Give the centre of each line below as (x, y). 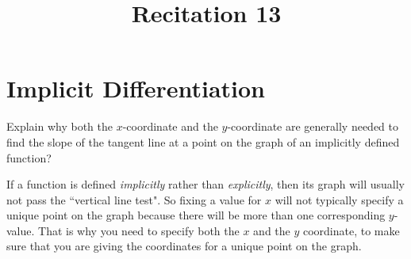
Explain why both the (60, 126)
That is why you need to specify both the (139, 230)
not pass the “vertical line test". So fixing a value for (134, 199)
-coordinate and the (170, 126)
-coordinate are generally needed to (313, 126)
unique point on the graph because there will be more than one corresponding (196, 215)
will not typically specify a (339, 199)
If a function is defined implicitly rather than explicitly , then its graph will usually (205, 184)
